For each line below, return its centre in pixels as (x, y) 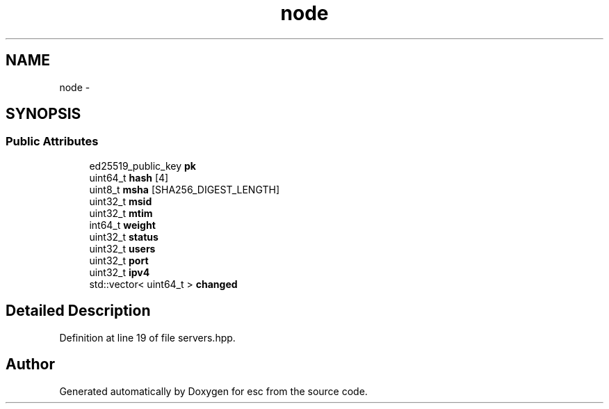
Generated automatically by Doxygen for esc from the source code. (213, 391)
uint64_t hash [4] (129, 177)
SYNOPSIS (43, 114)
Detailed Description (78, 311)
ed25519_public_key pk (143, 166)
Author (30, 364)
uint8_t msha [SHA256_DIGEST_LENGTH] (184, 189)
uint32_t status (124, 236)
